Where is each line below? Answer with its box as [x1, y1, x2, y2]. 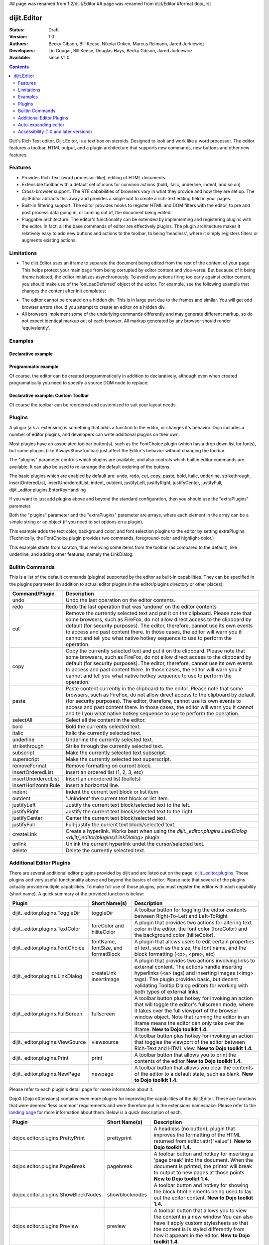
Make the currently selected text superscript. [65, 755, 171, 762]
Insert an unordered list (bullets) [65, 775, 141, 782]
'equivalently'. [21, 325, 50, 331]
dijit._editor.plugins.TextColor [12, 925, 81, 932]
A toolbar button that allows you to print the [134, 1051, 237, 1058]
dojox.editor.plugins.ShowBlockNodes [12, 1191, 102, 1198]
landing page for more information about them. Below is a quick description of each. [9, 1110, 182, 1116]
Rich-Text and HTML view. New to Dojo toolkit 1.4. [134, 1045, 253, 1052]
